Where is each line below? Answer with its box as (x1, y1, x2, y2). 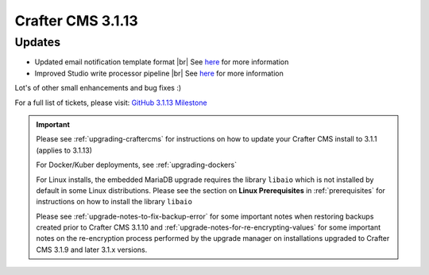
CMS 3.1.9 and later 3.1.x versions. (36, 245, 148, 254)
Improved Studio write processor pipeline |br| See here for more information (34, 68, 284, 78)
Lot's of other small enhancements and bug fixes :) (14, 83, 182, 93)
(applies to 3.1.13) (36, 145, 93, 155)
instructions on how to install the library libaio (36, 197, 192, 207)
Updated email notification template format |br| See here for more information (34, 57, 289, 67)
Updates (14, 35, 61, 49)
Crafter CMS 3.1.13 (14, 12, 138, 29)
